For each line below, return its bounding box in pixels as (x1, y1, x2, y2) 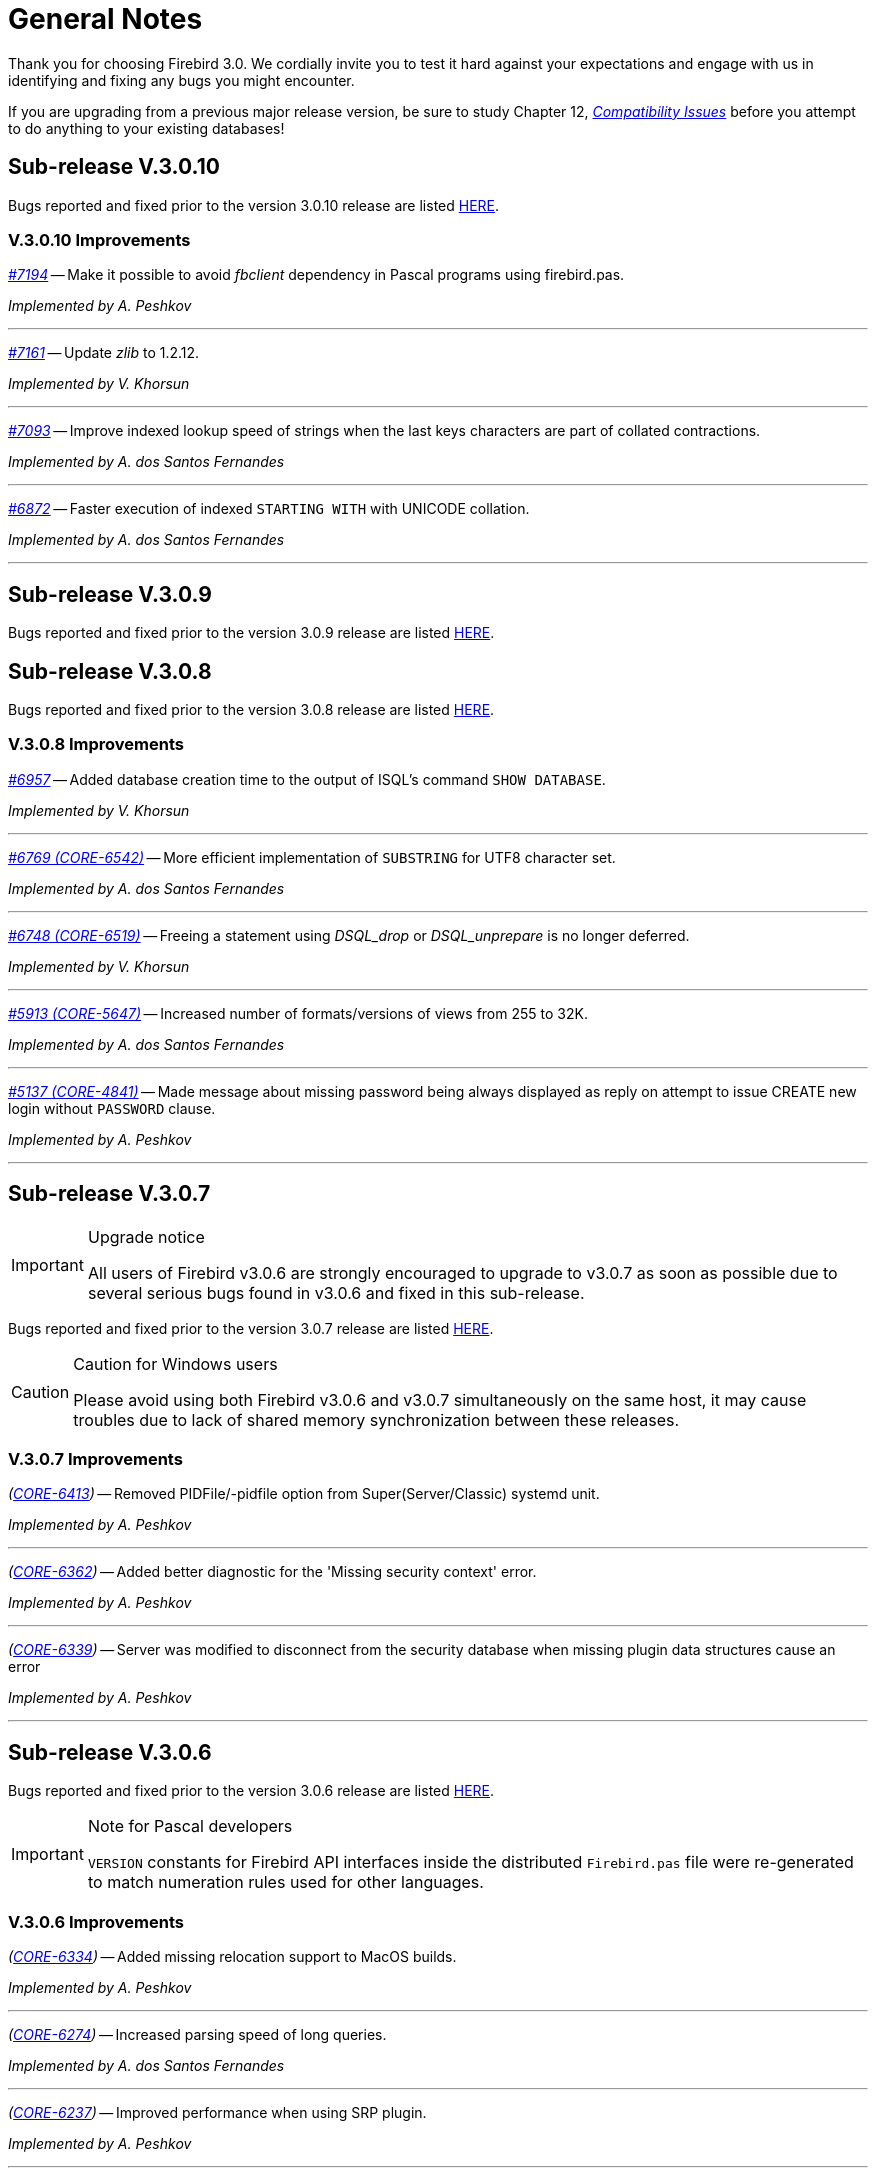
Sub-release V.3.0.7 (8, 1181, 211, 1207)
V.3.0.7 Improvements (8, 1449, 183, 1469)
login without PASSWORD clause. (8, 1099, 216, 1117)
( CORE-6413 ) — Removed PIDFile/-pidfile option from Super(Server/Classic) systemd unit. (8, 1485, 600, 1503)
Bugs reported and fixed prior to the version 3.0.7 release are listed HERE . (8, 1319, 494, 1337)
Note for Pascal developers (87, 1816, 293, 1837)
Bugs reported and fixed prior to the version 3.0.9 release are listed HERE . (8, 624, 495, 642)
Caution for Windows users (73, 1353, 278, 1374)
